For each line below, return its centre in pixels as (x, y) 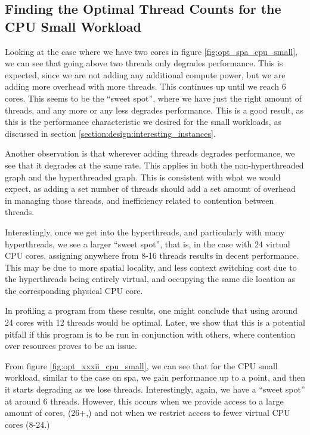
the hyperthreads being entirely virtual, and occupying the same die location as (150, 279)
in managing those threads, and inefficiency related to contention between (139, 200)
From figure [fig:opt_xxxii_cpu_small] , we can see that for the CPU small (141, 365)
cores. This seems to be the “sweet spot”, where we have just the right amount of (153, 98)
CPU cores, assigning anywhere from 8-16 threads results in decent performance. (152, 255)
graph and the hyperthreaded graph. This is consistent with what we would (143, 177)
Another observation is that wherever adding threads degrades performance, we (150, 153)
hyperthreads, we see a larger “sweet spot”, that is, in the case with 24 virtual (148, 243)
